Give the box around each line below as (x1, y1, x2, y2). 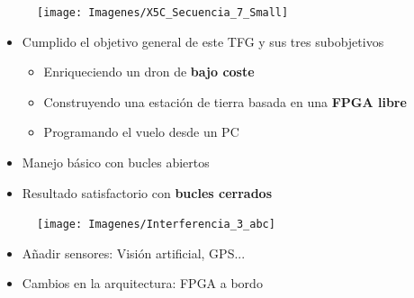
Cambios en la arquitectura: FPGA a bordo (22, 274, 263, 293)
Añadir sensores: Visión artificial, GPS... (22, 243, 246, 262)
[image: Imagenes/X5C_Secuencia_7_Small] (37, 6, 289, 19)
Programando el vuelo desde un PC (43, 122, 239, 141)
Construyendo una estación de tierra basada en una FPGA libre (43, 92, 407, 111)
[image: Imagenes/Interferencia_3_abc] (37, 218, 275, 231)
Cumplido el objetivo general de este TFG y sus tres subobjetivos (22, 32, 384, 50)
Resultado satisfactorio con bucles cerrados (22, 183, 273, 202)
